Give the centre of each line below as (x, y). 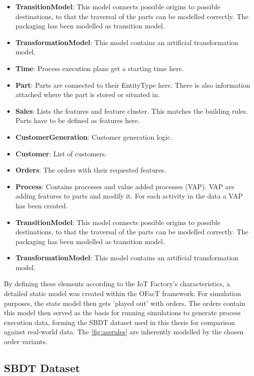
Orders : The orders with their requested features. (91, 170)
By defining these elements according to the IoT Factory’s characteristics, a (117, 284)
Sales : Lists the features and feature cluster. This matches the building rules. (132, 111)
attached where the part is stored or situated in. (88, 94)
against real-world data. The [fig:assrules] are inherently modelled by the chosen (124, 332)
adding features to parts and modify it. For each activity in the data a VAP (129, 196)
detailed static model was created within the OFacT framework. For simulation (123, 293)
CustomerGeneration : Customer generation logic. (94, 137)
